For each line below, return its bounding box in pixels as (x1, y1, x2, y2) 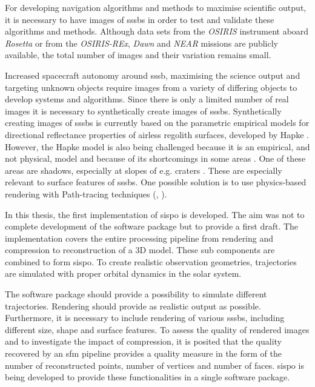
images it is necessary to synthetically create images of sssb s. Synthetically (5, 104, 282, 117)
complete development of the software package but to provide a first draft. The (5, 220, 299, 233)
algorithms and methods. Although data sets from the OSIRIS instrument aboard (5, 25, 309, 38)
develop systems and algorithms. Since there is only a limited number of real (5, 93, 289, 105)
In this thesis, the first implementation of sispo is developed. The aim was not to (5, 208, 305, 220)
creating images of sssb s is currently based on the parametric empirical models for (5, 116, 310, 129)
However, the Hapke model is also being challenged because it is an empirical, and (5, 140, 310, 153)
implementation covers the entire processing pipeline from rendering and (5, 231, 274, 244)
